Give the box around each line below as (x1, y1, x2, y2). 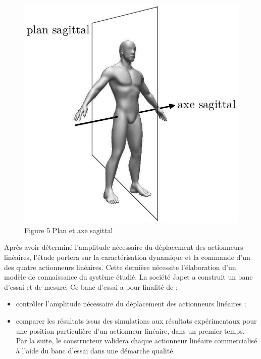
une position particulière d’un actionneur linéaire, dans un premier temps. (16, 325, 245, 336)
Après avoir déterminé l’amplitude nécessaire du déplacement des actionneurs (4, 242, 243, 252)
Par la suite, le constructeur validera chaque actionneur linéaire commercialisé (16, 335, 257, 346)
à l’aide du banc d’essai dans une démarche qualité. (16, 345, 175, 355)
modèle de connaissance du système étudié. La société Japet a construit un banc (4, 272, 253, 282)
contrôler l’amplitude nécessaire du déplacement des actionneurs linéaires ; (16, 298, 246, 309)
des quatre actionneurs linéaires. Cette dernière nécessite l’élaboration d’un (4, 261, 236, 272)
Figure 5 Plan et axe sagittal (24, 225, 113, 235)
